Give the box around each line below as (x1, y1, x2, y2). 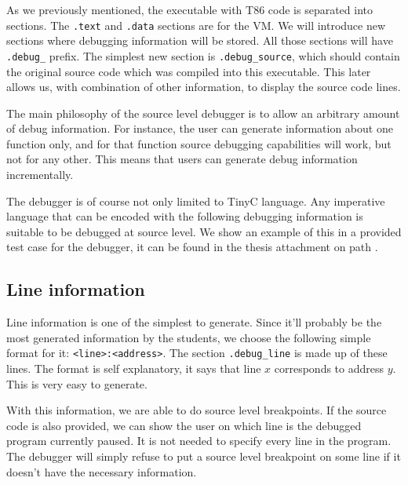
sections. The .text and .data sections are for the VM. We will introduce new (6, 16, 386, 33)
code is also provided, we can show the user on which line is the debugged (6, 417, 362, 433)
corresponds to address (274, 360, 384, 377)
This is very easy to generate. (6, 375, 148, 392)
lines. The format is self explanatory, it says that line (6, 360, 261, 377)
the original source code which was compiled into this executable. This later (6, 63, 371, 79)
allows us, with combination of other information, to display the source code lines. (6, 78, 401, 95)
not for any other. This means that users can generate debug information (6, 151, 358, 167)
